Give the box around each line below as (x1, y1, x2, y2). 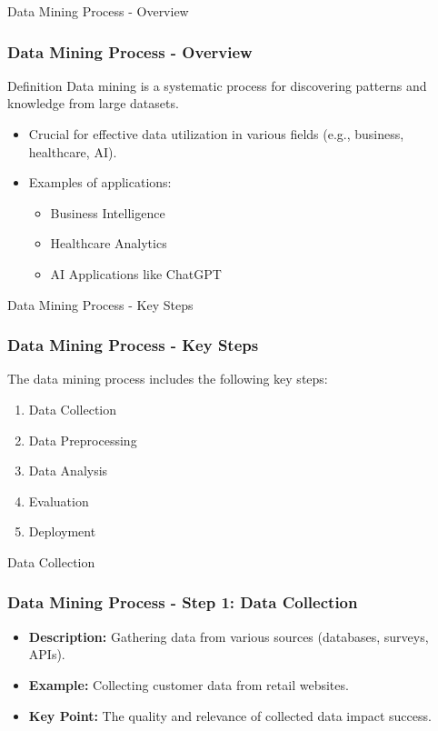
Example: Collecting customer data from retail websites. (28, 675, 349, 694)
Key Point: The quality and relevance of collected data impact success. (28, 706, 432, 725)
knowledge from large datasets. (7, 94, 179, 113)
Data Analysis (28, 461, 108, 480)
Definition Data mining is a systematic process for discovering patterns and (7, 75, 427, 95)
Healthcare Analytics (50, 234, 167, 253)
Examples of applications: (28, 173, 172, 192)
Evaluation (28, 491, 89, 510)
